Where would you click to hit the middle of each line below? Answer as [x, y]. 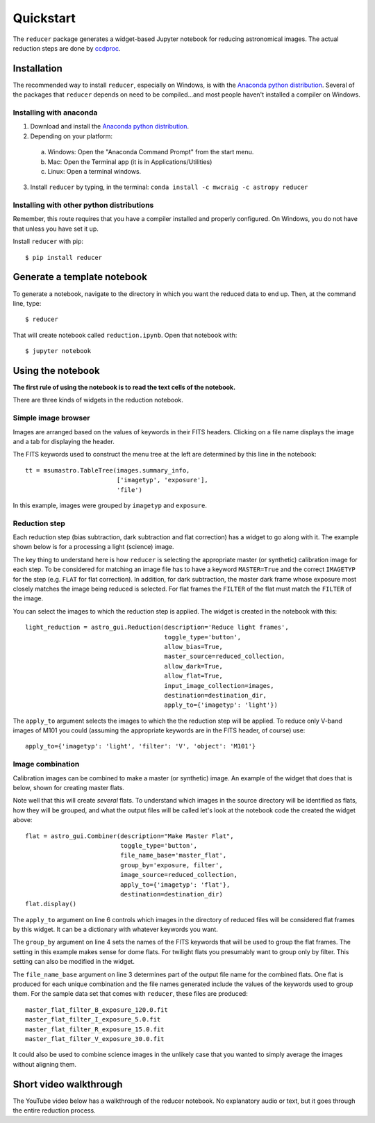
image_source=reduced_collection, [179, 875]
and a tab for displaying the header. [64, 441]
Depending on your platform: [72, 136]
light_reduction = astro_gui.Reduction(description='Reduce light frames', [157, 628]
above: [23, 820]
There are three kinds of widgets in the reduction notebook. [98, 400]
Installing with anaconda [55, 113]
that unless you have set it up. [56, 229]
